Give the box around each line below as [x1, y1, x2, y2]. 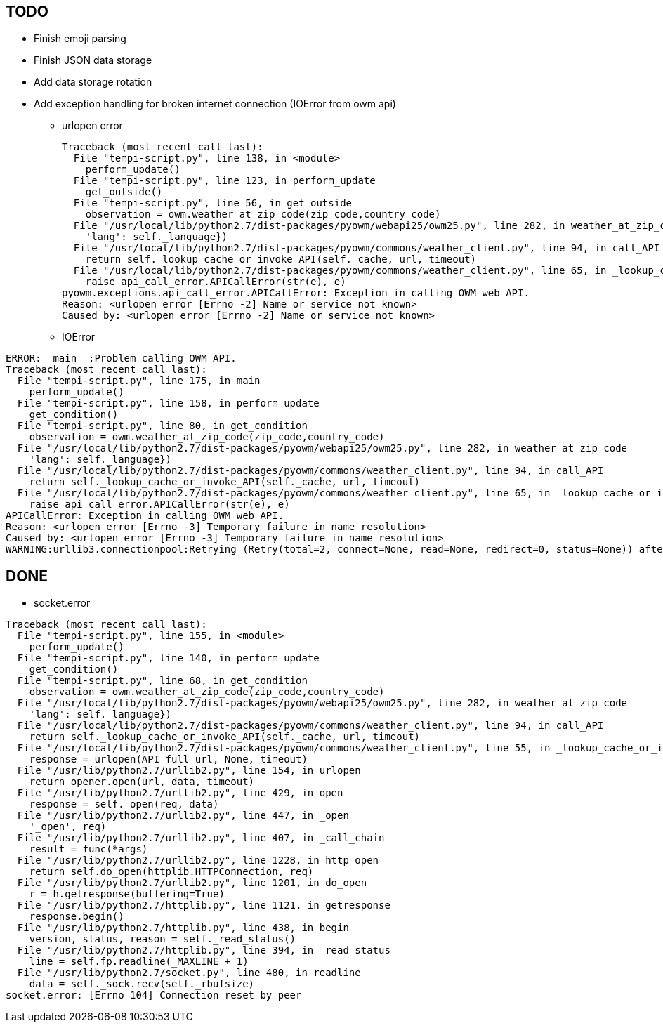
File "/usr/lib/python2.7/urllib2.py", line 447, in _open [17, 810, 349, 822]
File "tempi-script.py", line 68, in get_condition [17, 675, 308, 687]
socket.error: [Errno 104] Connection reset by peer [6, 989, 302, 1001]
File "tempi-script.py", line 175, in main [17, 375, 261, 387]
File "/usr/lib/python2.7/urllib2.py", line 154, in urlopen [17, 765, 361, 777]
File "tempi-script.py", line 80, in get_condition [17, 420, 308, 432]
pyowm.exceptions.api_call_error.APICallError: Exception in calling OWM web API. [62, 287, 530, 299]
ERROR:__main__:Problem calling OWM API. [6, 352, 237, 364]
